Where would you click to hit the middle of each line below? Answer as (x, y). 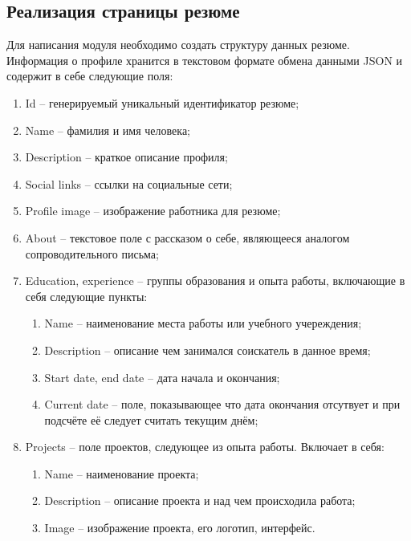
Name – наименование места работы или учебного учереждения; (203, 323)
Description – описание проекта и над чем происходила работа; (200, 500)
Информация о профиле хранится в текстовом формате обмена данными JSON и (205, 60)
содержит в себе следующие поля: (90, 76)
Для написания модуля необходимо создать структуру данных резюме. (178, 45)
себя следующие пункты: (86, 296)
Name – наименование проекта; (122, 473)
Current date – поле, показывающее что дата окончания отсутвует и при (222, 404)
